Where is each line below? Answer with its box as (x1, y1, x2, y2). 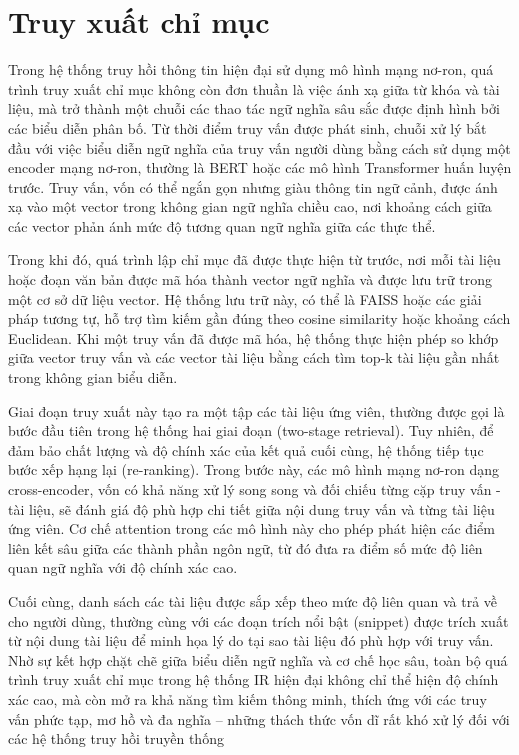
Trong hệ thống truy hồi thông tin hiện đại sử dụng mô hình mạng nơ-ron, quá (8, 59, 494, 80)
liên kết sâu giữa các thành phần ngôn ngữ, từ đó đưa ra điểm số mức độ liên (8, 537, 483, 558)
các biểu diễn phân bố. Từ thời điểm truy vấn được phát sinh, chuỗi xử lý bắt (8, 117, 487, 138)
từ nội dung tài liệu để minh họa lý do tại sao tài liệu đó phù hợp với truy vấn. (8, 630, 494, 651)
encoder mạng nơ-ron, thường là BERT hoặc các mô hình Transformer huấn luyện (8, 157, 512, 178)
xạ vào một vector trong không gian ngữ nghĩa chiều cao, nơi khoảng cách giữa (8, 196, 492, 217)
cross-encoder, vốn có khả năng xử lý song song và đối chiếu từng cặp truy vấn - (8, 479, 501, 499)
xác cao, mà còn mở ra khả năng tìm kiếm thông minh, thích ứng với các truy (8, 688, 487, 709)
